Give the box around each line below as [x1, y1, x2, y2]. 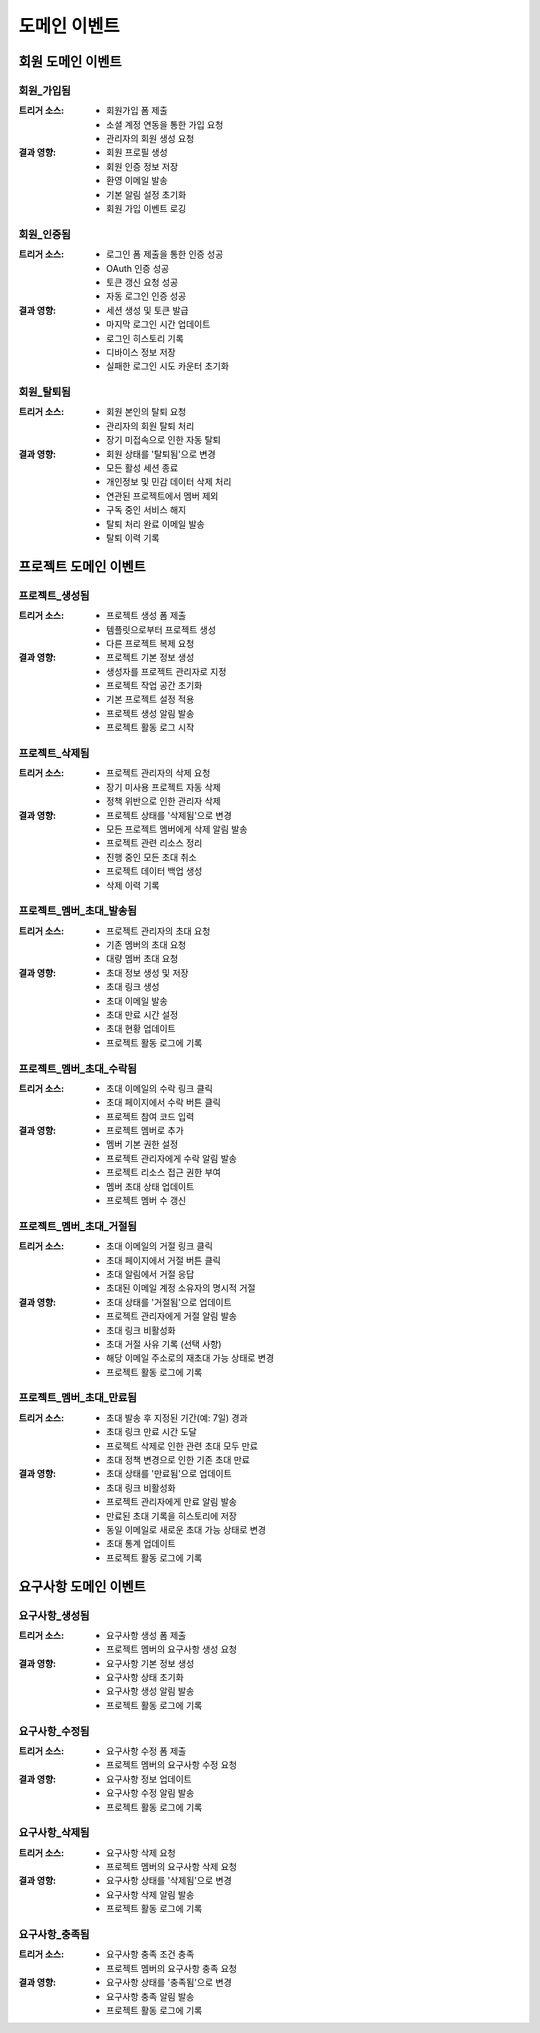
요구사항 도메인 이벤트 [18, 1578, 147, 1595]
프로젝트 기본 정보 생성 [106, 651, 195, 664]
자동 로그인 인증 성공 [106, 290, 187, 302]
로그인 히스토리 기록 [106, 332, 184, 344]
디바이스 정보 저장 [106, 346, 176, 358]
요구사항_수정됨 [18, 1724, 90, 1738]
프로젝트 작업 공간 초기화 [106, 680, 203, 692]
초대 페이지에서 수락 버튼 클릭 [106, 1096, 222, 1109]
